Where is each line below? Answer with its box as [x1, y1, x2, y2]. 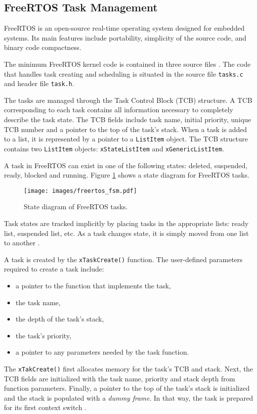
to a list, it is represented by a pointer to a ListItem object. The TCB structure [4, 134, 248, 144]
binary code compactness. [4, 42, 82, 52]
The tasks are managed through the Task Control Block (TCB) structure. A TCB [4, 94, 253, 105]
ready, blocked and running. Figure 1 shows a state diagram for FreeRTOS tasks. [4, 170, 250, 180]
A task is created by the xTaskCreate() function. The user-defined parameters [4, 254, 243, 264]
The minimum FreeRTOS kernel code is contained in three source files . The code [4, 58, 251, 69]
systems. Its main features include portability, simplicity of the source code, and [4, 32, 247, 43]
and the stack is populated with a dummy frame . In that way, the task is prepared [4, 392, 253, 403]
